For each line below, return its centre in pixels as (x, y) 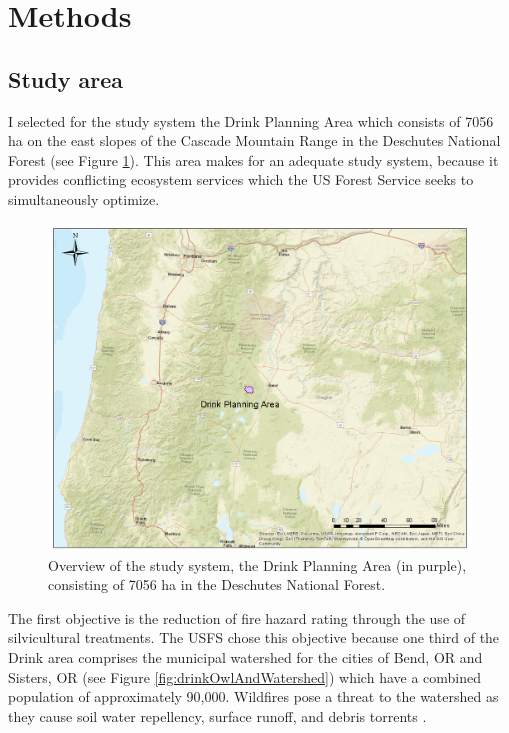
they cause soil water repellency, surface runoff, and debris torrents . (217, 715)
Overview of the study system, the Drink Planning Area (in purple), (257, 564)
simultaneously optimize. (84, 198)
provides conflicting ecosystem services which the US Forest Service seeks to (241, 179)
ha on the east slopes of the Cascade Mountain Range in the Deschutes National (254, 140)
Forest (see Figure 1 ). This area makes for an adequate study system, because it (253, 159)
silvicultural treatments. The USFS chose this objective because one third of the (254, 637)
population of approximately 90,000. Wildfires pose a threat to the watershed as (253, 696)
